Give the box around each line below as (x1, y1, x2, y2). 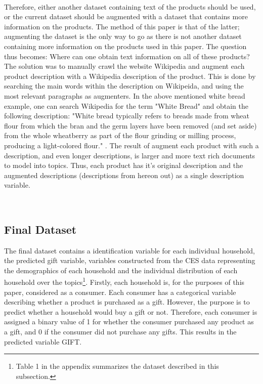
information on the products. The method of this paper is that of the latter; (4, 21, 240, 31)
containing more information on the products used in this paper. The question (4, 40, 247, 51)
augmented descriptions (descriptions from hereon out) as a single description (4, 169, 244, 180)
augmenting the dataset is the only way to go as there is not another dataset (4, 31, 242, 41)
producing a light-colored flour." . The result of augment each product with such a (4, 140, 259, 150)
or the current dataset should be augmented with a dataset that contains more (4, 11, 248, 22)
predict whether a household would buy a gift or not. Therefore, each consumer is (4, 306, 257, 317)
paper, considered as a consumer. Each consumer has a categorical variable (4, 286, 236, 297)
